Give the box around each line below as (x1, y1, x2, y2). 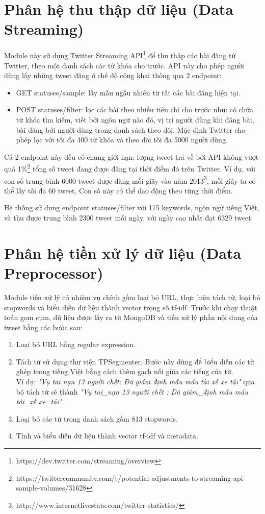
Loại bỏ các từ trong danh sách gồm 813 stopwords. (16, 413, 178, 424)
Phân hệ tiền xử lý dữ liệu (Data (4, 242, 242, 263)
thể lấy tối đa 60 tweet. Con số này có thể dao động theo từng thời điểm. (4, 185, 233, 195)
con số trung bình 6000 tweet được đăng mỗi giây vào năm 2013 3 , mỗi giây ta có (4, 174, 256, 186)
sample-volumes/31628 (16, 482, 87, 493)
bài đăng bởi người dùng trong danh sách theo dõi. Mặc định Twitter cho (16, 124, 246, 135)
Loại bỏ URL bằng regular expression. (16, 339, 136, 350)
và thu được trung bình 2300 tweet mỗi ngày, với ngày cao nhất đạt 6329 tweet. (4, 212, 253, 223)
